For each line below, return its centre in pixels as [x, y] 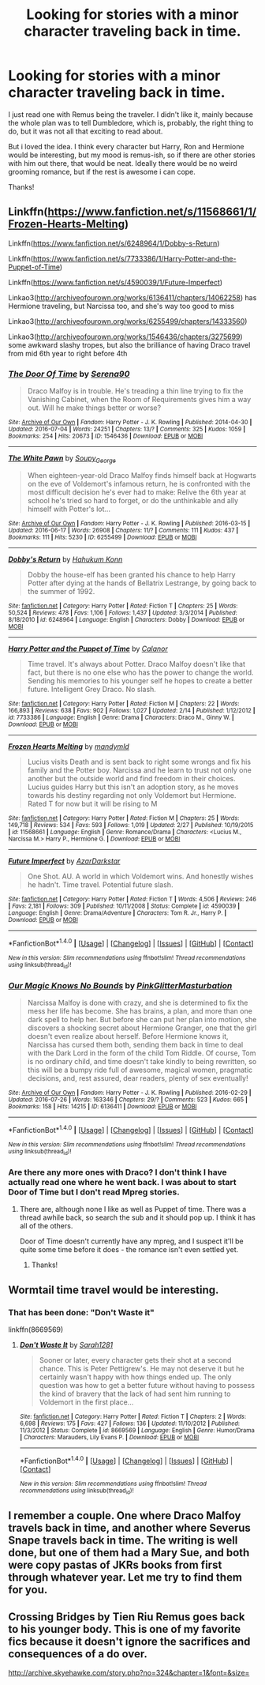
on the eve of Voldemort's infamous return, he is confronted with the [139, 483]
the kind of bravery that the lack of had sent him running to [135, 1394]
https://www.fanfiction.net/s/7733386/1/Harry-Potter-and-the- [134, 258]
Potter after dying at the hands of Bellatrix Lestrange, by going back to [142, 583]
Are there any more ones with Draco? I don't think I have [118, 1172]
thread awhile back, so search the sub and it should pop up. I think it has [138, 1217]
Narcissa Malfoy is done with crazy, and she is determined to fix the [138, 1003]
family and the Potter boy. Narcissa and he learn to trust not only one [140, 770]
